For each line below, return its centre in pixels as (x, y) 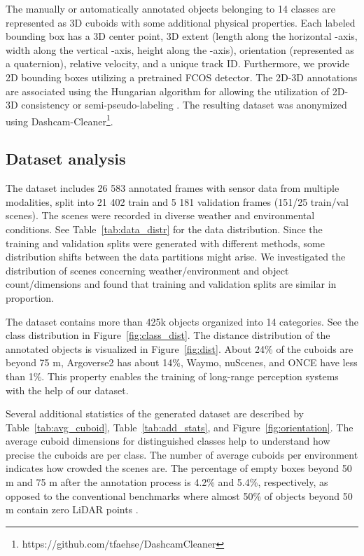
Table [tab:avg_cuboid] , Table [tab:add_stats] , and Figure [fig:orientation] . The (180, 427)
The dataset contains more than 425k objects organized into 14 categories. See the (182, 321)
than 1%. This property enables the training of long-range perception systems (172, 376)
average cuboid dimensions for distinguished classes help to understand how (168, 441)
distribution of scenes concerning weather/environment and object (147, 270)
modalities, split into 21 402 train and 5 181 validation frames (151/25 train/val (177, 201)
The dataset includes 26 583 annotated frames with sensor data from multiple (173, 188)
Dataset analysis (66, 159)
